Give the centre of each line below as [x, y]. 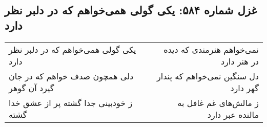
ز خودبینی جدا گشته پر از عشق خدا [71, 102]
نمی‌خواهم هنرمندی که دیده [211, 49]
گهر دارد [244, 88]
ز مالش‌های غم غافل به [218, 102]
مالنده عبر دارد [233, 114]
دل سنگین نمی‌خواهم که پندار [208, 76]
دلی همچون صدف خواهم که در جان [71, 76]
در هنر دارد [240, 61]
